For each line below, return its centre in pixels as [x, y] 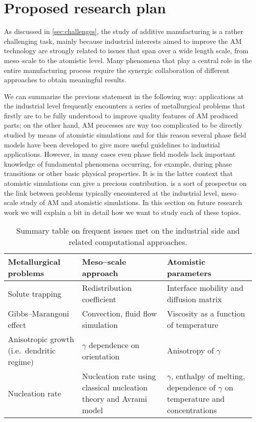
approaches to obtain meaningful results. [65, 80]
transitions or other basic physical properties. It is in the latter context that [119, 173]
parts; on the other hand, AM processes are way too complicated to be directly [123, 125]
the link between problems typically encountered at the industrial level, [112, 193]
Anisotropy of [191, 351]
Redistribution [107, 288]
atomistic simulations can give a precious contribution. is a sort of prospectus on [126, 183]
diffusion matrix [194, 299]
